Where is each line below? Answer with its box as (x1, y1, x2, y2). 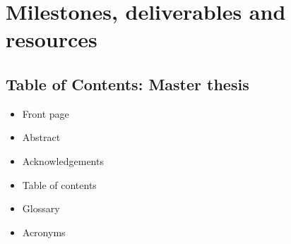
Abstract (22, 130, 61, 145)
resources (6, 25, 97, 54)
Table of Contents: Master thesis (6, 73, 249, 94)
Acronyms (22, 224, 66, 239)
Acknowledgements (22, 153, 104, 168)
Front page (22, 106, 69, 121)
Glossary (22, 201, 60, 216)
